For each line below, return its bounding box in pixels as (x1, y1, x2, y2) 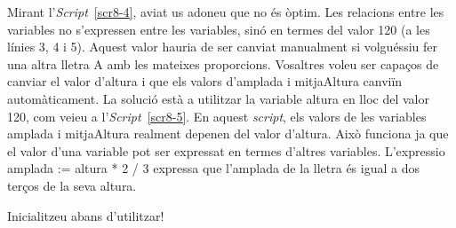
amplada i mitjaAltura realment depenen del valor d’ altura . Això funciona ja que (7, 124, 449, 143)
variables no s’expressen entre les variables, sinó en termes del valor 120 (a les (7, 20, 430, 38)
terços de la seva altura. (7, 176, 137, 194)
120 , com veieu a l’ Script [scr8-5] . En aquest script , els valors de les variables (7, 106, 427, 125)
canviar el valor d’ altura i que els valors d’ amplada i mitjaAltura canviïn (7, 72, 403, 90)
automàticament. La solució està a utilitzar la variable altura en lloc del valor (7, 89, 429, 107)
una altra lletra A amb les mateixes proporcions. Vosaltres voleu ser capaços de (7, 54, 439, 73)
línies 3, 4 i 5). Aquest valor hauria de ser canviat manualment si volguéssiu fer (7, 37, 437, 56)
